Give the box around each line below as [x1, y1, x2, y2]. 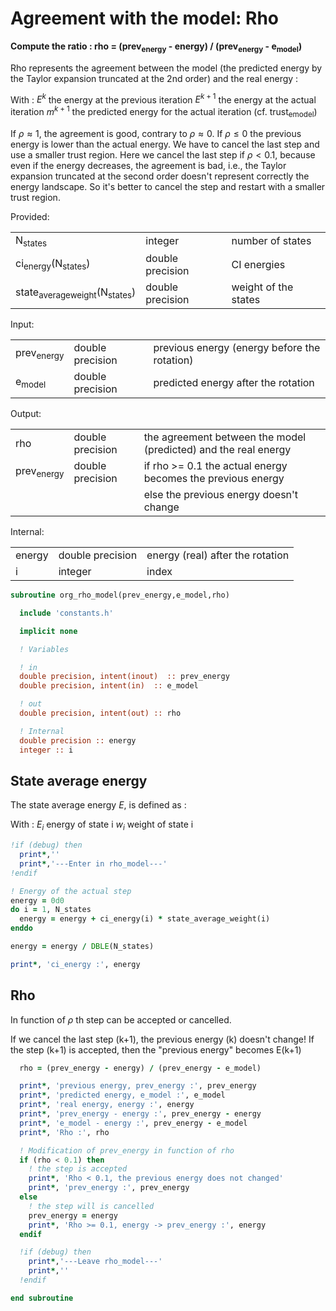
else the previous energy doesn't [143, 488, 299, 502]
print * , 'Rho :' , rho [19, 1127, 110, 1137]
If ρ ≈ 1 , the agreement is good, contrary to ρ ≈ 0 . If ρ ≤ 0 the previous [10, 127, 302, 139]
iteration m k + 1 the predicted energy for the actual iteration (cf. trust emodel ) [10, 104, 318, 120]
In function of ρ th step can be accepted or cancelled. [10, 1013, 232, 1026]
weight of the [231, 280, 294, 294]
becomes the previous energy [143, 472, 285, 486]
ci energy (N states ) [15, 257, 91, 272]
